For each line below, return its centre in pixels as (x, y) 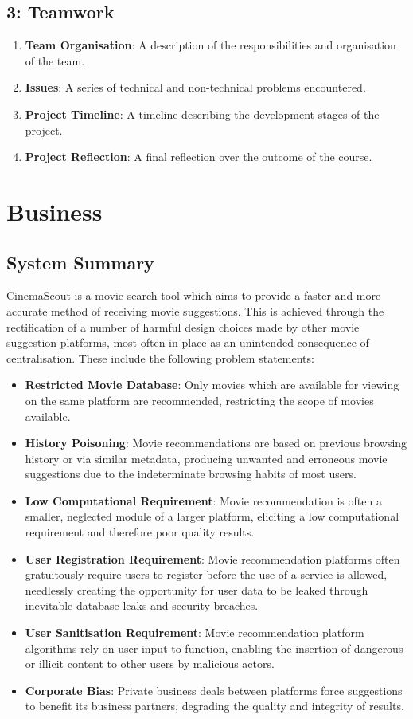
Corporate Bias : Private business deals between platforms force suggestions (214, 690)
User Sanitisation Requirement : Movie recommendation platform (195, 633)
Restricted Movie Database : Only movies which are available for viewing (212, 385)
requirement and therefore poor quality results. (140, 532)
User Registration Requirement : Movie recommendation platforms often (212, 558)
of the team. (55, 60)
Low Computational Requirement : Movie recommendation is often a (203, 500)
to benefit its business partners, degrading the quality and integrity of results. (214, 706)
